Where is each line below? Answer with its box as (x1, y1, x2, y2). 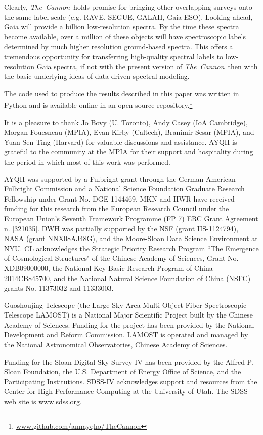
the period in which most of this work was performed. (4, 156, 170, 167)
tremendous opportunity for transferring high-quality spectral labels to (4, 51, 224, 61)
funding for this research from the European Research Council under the (4, 203, 229, 214)
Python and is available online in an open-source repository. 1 (4, 98, 193, 110)
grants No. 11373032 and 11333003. (4, 283, 114, 293)
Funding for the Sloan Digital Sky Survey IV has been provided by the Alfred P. (4, 356, 253, 367)
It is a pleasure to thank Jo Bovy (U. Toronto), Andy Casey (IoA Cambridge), (4, 116, 248, 127)
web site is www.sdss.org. (4, 396, 82, 407)
